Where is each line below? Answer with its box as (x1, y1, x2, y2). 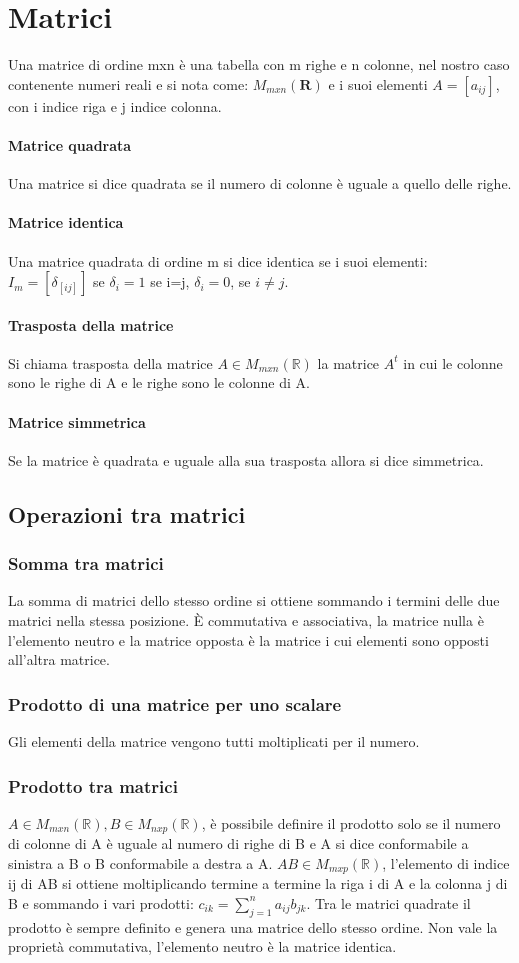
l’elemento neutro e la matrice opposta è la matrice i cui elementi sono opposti (8, 629, 489, 650)
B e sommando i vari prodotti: (8, 892, 194, 913)
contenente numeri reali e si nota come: (8, 73, 249, 94)
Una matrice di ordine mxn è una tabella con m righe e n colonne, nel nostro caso (8, 54, 510, 75)
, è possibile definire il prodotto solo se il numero (201, 812, 501, 833)
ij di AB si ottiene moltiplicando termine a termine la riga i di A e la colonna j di (8, 873, 508, 894)
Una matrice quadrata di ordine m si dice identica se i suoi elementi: (8, 250, 428, 271)
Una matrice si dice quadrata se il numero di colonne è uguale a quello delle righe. (8, 173, 512, 194)
